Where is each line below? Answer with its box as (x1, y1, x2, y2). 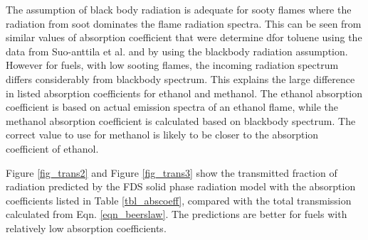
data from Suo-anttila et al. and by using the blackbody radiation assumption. (6, 43, 348, 58)
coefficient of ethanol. (6, 141, 99, 156)
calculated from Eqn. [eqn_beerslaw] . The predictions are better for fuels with (6, 207, 347, 222)
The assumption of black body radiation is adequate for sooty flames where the (6, 2, 352, 16)
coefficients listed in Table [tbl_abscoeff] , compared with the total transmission (6, 192, 352, 207)
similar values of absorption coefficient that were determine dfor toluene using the (6, 30, 362, 45)
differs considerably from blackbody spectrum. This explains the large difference (6, 71, 355, 86)
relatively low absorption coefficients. (6, 220, 167, 235)
